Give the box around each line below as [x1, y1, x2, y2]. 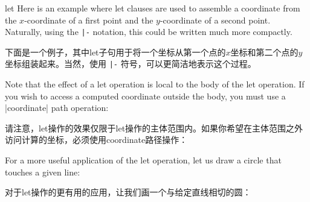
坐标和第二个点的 [230, 45, 299, 58]
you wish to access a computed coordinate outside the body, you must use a [5, 89, 286, 102]
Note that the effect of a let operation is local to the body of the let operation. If [5, 78, 305, 90]
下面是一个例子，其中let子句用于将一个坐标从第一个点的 [5, 45, 226, 58]
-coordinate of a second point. [160, 13, 271, 26]
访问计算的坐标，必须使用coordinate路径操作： [5, 133, 188, 146]
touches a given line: [5, 165, 80, 178]
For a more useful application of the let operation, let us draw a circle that [5, 154, 282, 166]
